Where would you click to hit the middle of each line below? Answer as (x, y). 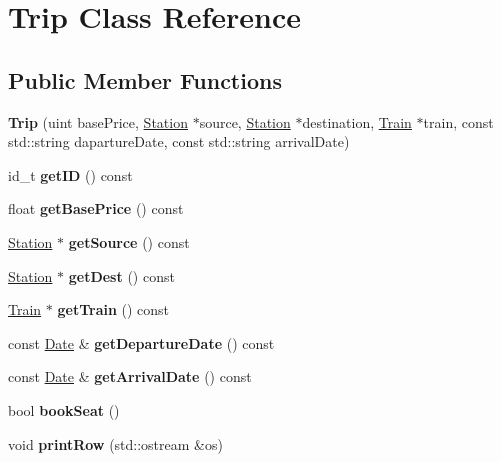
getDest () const (121, 275)
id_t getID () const (70, 174)
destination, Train (357, 121)
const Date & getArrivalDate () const (130, 376)
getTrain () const (113, 309)
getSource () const (129, 241)
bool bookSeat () (64, 409)
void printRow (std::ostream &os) (115, 443)
